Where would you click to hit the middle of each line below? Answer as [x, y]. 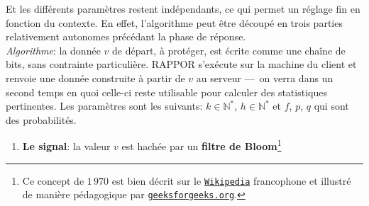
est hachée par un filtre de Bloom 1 [202, 145]
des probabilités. [41, 119]
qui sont [331, 106]
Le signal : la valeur [66, 146]
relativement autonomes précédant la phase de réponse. [126, 36]
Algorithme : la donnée [53, 50]
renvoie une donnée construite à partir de [95, 78]
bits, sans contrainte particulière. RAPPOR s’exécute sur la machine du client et [181, 64]
